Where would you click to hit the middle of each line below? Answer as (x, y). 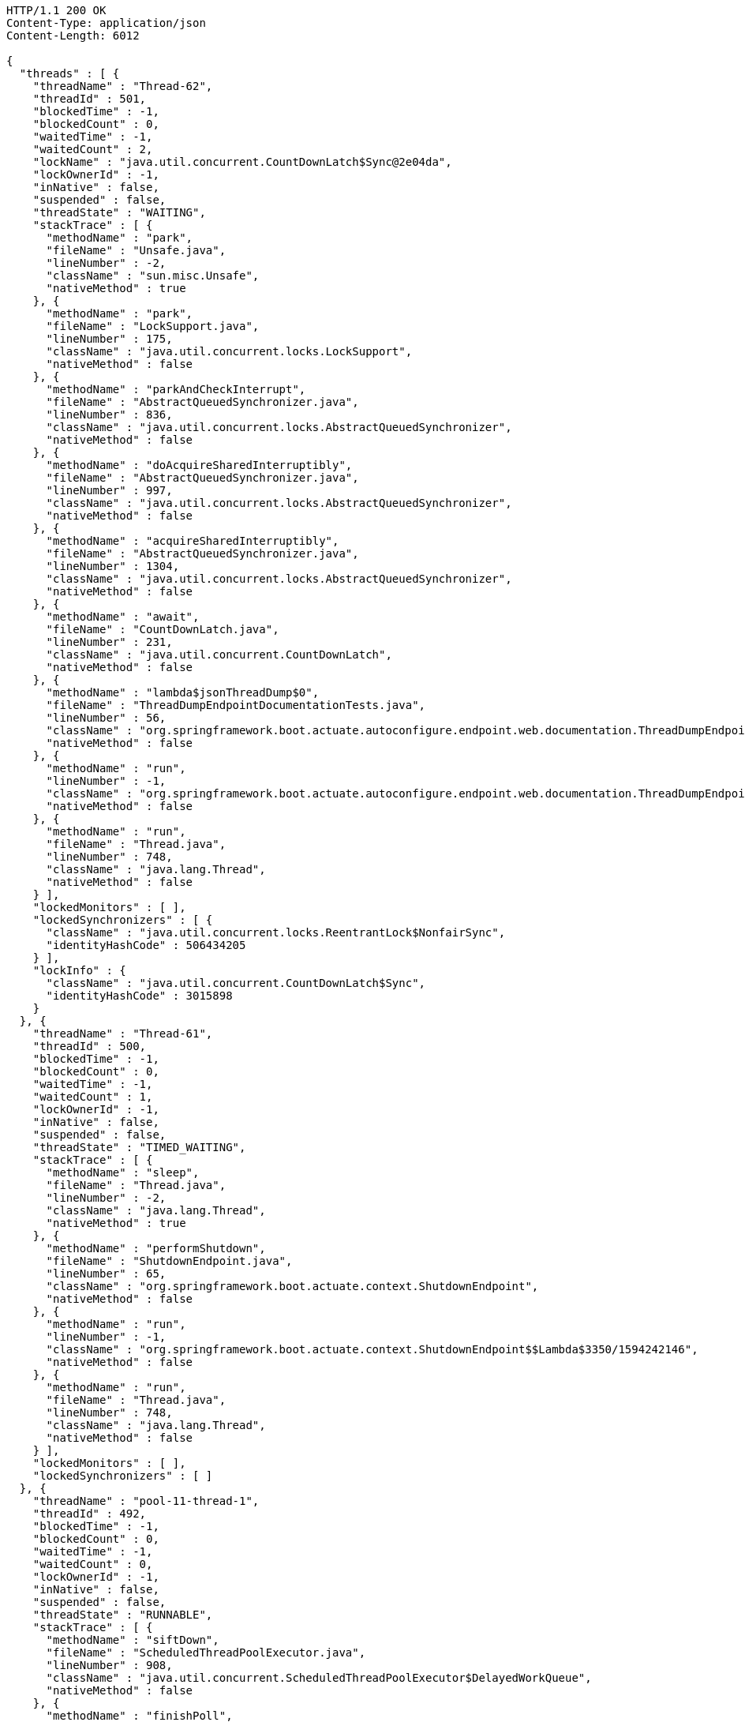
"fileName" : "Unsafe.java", (136, 250)
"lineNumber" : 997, (109, 490)
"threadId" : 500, (90, 1046)
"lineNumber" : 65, (106, 1274)
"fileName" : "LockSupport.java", (153, 326)
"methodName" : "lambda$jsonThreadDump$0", (183, 692)
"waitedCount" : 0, (93, 1564)
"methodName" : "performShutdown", (156, 1248)
